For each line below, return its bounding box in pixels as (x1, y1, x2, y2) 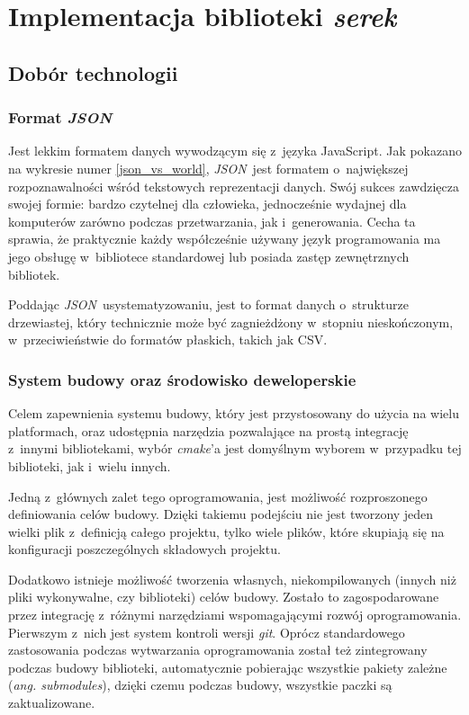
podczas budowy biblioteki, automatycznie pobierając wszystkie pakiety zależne (8, 657, 447, 676)
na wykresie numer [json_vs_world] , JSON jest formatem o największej (8, 158, 409, 177)
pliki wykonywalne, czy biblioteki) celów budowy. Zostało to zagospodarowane (8, 587, 439, 606)
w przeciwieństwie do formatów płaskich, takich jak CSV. (8, 330, 328, 349)
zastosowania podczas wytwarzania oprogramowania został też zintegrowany (8, 640, 428, 659)
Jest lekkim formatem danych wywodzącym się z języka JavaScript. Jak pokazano (8, 141, 462, 160)
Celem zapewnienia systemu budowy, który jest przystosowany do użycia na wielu (8, 404, 459, 423)
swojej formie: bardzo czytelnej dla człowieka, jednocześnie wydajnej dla (8, 194, 407, 213)
